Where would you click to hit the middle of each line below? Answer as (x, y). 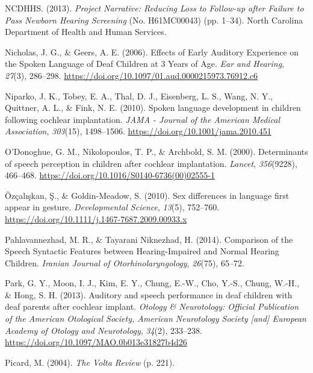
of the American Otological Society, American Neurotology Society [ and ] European (156, 318)
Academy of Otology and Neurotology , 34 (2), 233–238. (104, 330)
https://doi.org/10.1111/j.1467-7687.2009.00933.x (96, 218)
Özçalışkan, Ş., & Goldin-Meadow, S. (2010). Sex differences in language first (147, 195)
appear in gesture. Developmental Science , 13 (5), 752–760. (112, 207)
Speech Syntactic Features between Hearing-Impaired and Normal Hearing (142, 251)
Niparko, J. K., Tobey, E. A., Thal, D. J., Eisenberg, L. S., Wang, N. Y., (139, 96)
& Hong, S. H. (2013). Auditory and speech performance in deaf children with (149, 294)
